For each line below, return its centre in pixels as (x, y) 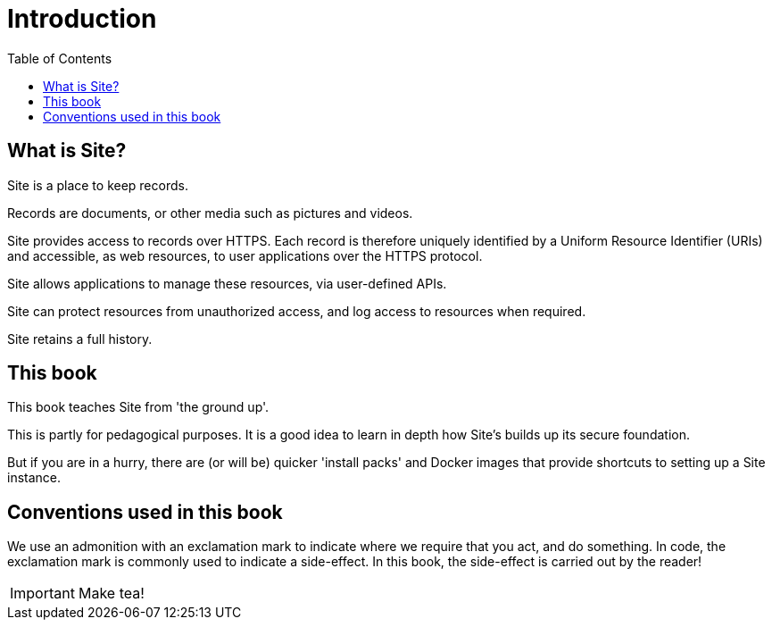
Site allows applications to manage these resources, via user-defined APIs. (227, 283)
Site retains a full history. (80, 339)
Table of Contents (60, 58)
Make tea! (111, 594)
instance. (34, 478)
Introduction (82, 19)
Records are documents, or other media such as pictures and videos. (210, 213)
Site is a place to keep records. (98, 185)
